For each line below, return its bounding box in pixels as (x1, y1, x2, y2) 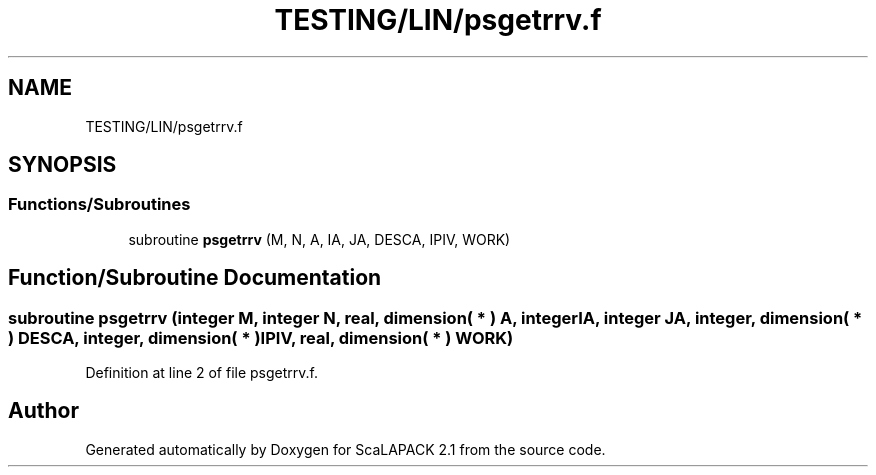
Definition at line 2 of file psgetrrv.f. (85, 364, 319, 382)
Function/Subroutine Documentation (8, 265, 382, 291)
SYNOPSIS (8, 152, 117, 178)
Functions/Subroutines (8, 194, 191, 215)
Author (8, 398, 79, 424)
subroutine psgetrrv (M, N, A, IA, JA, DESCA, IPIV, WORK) (128, 230, 511, 248)
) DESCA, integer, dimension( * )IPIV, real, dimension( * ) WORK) (8, 327, 514, 348)
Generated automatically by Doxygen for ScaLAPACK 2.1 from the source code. (85, 440, 606, 458)
